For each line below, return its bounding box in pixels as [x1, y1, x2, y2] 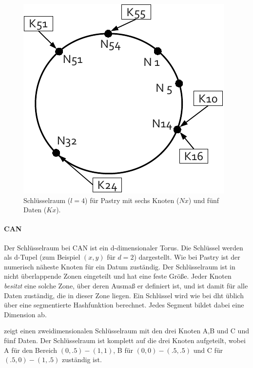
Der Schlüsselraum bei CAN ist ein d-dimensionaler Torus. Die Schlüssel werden [4, 242, 243, 252]
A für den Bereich [4, 345, 58, 355]
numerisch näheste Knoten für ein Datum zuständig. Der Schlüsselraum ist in [4, 261, 235, 271]
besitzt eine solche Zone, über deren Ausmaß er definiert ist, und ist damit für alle [4, 280, 248, 290]
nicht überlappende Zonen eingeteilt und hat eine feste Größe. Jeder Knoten [4, 271, 232, 281]
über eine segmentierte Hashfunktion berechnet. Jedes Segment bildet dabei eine [4, 300, 244, 310]
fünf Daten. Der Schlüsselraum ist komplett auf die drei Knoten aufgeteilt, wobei [4, 335, 246, 345]
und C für [193, 345, 223, 355]
